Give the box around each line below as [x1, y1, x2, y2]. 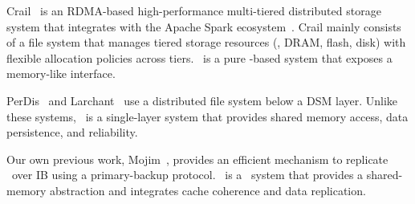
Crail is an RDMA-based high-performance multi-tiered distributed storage [6, 2, 381, 18]
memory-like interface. [6, 65, 116, 82]
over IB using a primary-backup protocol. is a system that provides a [11, 166, 364, 183]
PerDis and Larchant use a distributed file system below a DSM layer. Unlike [6, 92, 398, 108]
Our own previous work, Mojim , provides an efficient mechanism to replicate [6, 150, 389, 167]
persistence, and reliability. [6, 124, 138, 141]
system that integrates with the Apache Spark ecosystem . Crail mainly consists [6, 18, 401, 35]
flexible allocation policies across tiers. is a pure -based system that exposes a [6, 49, 393, 66]
